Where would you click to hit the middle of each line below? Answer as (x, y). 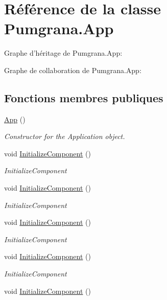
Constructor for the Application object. (65, 136)
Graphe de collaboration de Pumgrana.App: (73, 70)
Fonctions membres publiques (84, 97)
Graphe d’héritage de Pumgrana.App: (63, 53)
